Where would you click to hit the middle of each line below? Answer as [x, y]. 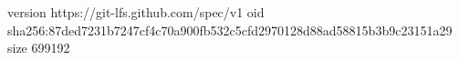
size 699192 [39, 48]
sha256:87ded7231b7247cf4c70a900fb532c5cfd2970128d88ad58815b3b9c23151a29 [230, 30]
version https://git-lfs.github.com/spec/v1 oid [136, 12]
